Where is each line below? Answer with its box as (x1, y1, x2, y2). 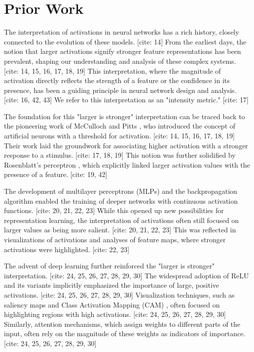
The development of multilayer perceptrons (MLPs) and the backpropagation (4, 186, 237, 196)
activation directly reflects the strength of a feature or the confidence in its (4, 75, 230, 86)
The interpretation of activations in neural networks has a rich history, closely (4, 27, 239, 37)
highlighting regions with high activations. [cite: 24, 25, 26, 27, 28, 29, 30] (4, 309, 226, 319)
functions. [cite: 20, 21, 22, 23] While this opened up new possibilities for (4, 205, 224, 216)
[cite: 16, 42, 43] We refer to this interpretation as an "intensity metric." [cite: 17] (4, 94, 249, 105)
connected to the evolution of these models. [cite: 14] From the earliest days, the (4, 36, 247, 46)
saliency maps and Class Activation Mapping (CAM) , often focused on (4, 299, 220, 309)
